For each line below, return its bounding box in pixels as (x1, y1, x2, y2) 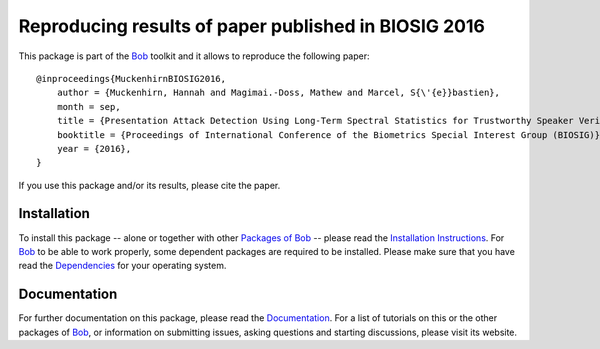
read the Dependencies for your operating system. (18, 260, 227, 272)
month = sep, (56, 101, 121, 112)
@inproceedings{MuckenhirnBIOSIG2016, (36, 73, 227, 84)
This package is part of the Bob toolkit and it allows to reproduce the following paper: (18, 50, 370, 62)
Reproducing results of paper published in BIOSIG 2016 (18, 15, 485, 37)
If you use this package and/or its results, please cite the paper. (18, 179, 281, 191)
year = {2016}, (56, 143, 132, 154)
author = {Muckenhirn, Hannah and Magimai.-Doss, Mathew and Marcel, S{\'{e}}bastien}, (56, 87, 500, 99)
